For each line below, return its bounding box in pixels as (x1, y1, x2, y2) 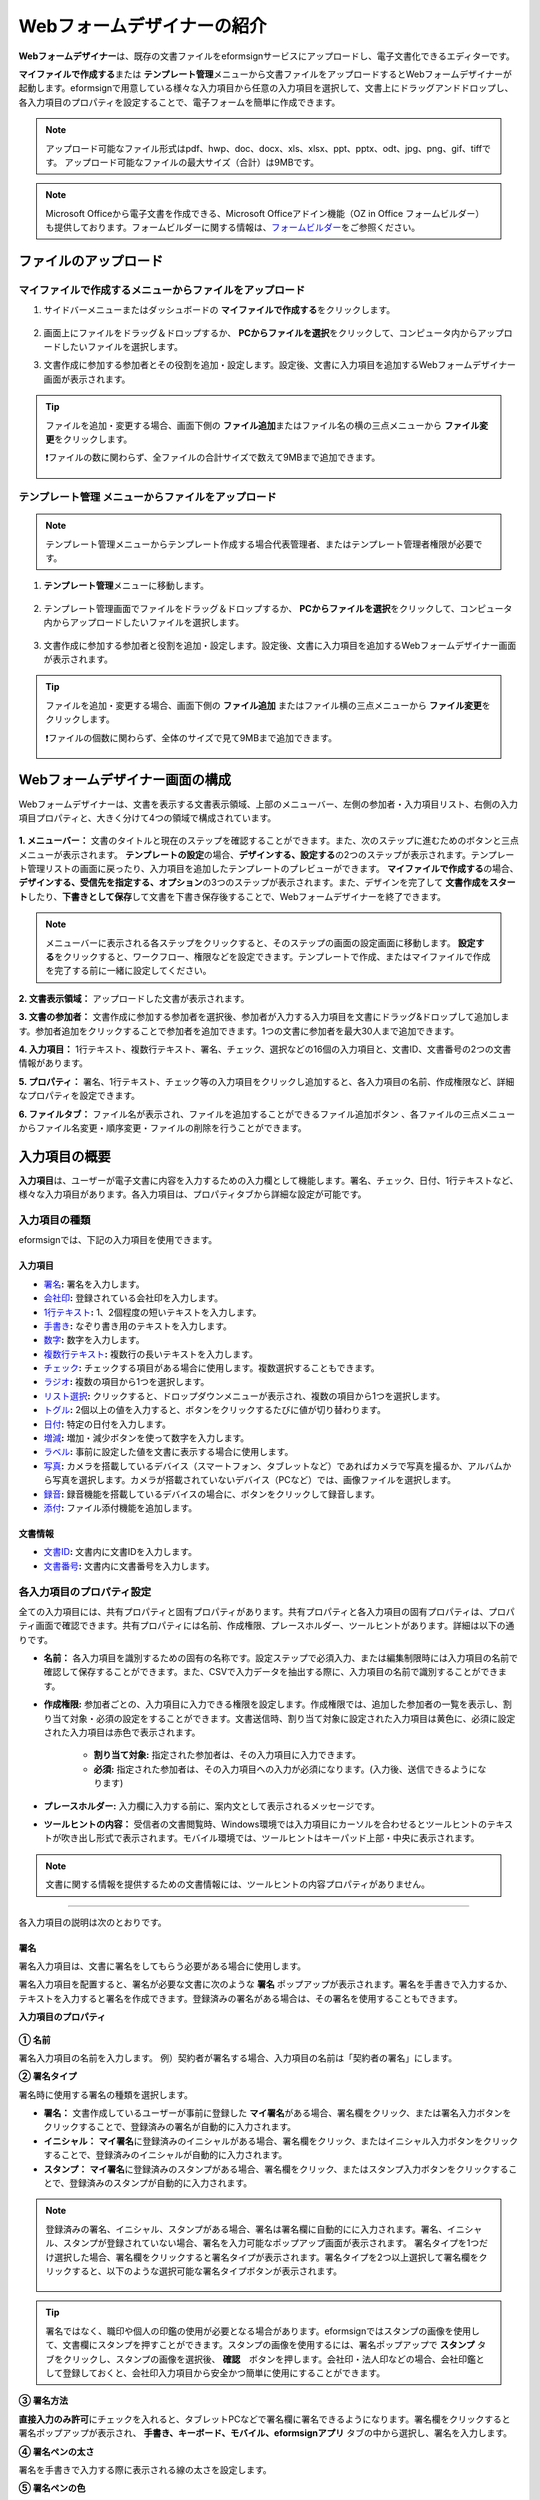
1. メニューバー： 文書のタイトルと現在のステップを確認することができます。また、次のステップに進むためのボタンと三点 (18, 835, 520, 847)
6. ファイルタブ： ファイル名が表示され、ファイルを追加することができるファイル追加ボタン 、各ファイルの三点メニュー (18, 1108, 515, 1120)
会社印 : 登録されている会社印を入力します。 (43, 1292, 224, 1304)
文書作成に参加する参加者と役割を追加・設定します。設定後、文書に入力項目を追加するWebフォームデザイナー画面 (43, 639, 517, 651)
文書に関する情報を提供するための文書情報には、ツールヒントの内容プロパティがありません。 (45, 1878, 430, 1890)
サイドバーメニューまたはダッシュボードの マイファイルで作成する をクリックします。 (43, 304, 395, 316)
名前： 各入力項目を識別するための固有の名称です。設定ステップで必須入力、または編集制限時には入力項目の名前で (43, 1652, 519, 1664)
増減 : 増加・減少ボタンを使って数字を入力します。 (43, 1432, 250, 1444)
